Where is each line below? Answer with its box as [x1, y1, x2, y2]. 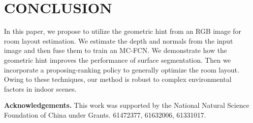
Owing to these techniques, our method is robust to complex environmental [4, 74, 232, 84]
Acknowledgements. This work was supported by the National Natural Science [4, 100, 250, 110]
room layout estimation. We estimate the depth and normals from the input [4, 35, 233, 46]
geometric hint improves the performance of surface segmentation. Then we [4, 54, 231, 65]
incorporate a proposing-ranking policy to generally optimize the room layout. [4, 64, 239, 74]
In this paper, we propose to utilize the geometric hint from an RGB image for [4, 26, 241, 36]
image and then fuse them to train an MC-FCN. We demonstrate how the [4, 45, 227, 55]
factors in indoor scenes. [4, 83, 77, 94]
